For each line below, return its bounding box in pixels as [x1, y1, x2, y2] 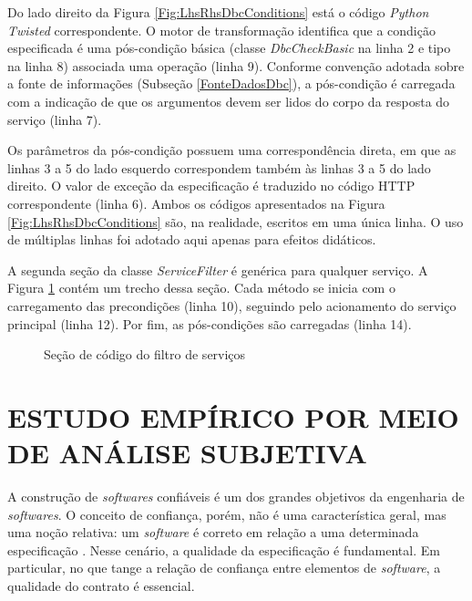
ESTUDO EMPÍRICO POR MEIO [7, 398, 459, 435]
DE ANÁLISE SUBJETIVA [7, 434, 367, 471]
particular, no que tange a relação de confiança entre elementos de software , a [7, 558, 441, 577]
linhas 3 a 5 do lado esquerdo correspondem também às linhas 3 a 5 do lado [7, 158, 431, 177]
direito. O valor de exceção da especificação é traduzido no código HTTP [7, 176, 416, 195]
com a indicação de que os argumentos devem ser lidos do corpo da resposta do [7, 91, 450, 110]
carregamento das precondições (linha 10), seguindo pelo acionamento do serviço [7, 295, 457, 315]
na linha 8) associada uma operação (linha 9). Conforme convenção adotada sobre [7, 56, 465, 75]
